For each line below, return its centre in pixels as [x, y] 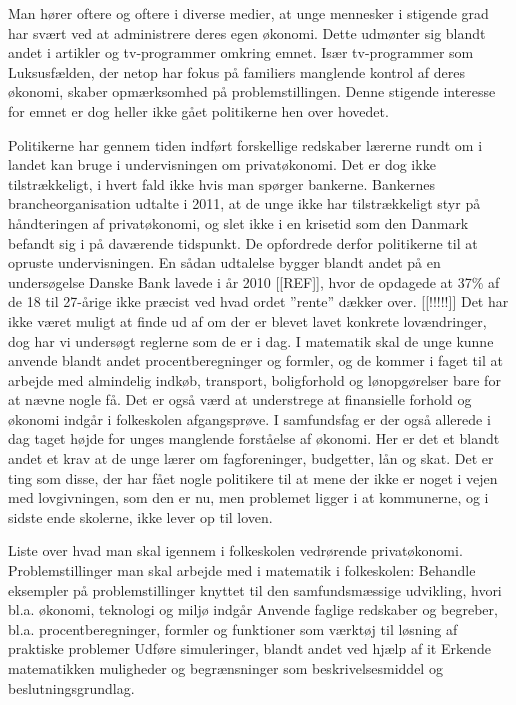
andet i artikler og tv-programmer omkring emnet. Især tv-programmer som [241, 52]
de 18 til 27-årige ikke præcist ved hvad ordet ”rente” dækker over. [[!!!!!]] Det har [258, 301]
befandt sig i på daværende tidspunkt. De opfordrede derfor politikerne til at [243, 242]
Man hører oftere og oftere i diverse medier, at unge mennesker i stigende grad [248, 13]
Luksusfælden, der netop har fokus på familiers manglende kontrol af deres [236, 71]
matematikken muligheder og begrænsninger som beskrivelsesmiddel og [225, 668]
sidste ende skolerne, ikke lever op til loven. [140, 516]
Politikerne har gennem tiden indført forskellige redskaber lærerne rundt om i [245, 144]
